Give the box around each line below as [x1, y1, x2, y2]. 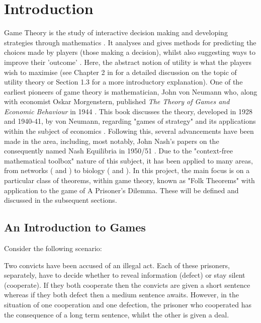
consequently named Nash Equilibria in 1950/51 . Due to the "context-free [4, 145, 233, 156]
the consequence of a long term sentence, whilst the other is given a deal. [4, 309, 229, 319]
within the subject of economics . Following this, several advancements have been [4, 126, 254, 136]
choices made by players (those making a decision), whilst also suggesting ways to [4, 47, 255, 57]
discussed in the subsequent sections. [4, 195, 117, 205]
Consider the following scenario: [4, 243, 102, 254]
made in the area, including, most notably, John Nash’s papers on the [4, 135, 219, 146]
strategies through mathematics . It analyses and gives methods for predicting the [4, 37, 256, 47]
